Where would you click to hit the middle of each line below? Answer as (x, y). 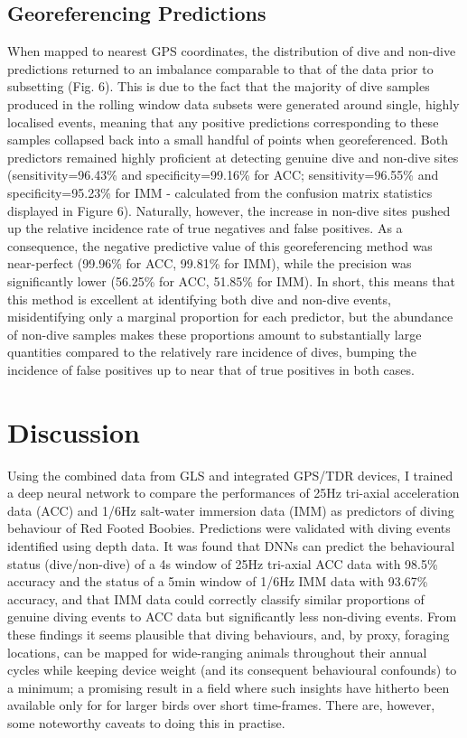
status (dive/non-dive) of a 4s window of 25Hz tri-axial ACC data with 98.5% (223, 563)
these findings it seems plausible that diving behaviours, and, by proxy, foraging (229, 634)
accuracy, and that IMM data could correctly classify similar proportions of (216, 598)
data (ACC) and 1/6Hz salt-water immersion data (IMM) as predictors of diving (231, 510)
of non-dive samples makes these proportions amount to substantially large (215, 334)
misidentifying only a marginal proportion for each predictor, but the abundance (230, 317)
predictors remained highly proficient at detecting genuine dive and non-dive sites (233, 157)
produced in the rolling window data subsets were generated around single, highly (233, 103)
